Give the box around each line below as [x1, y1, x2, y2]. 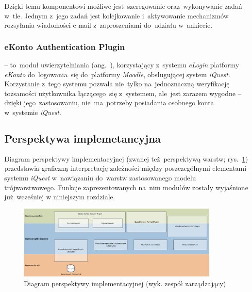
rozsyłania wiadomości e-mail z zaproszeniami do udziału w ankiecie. [4, 20, 213, 30]
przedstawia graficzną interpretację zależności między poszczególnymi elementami [4, 163, 247, 173]
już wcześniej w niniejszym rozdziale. [4, 192, 115, 202]
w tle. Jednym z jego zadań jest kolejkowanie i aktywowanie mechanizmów [4, 10, 229, 20]
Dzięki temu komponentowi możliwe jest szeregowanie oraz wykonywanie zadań [4, 1, 242, 11]
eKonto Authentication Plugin [4, 40, 125, 52]
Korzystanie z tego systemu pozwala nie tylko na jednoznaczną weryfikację [4, 79, 230, 89]
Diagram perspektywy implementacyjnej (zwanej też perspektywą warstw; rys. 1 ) [4, 153, 248, 163]
